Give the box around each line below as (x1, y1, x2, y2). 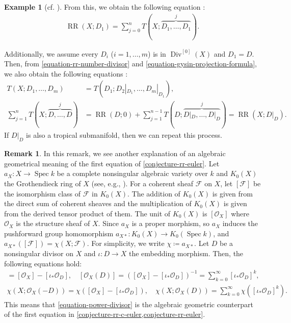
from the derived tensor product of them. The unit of (4, 208, 171, 218)
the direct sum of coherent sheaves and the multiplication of (4, 198, 192, 209)
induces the (222, 218, 258, 229)
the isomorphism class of (4, 188, 81, 198)
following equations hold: (4, 258, 82, 268)
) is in (148, 48, 166, 59)
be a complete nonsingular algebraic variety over (57, 168, 208, 179)
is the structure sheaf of (16, 218, 90, 229)
